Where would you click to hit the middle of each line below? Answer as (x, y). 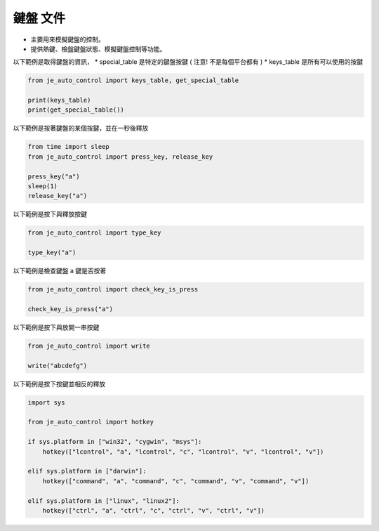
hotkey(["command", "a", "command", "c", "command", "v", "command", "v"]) (176, 481)
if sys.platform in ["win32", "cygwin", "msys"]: (115, 442)
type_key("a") (52, 253)
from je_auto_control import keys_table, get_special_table (133, 80)
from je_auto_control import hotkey (91, 422)
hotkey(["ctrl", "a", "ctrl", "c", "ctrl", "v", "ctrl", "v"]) (154, 510)
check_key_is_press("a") (71, 309)
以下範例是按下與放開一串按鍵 (56, 327)
